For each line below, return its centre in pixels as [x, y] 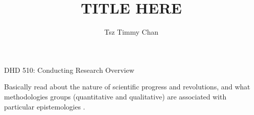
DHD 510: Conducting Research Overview [69, 70]
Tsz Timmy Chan [131, 32]
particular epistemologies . [45, 106]
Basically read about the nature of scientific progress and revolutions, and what [127, 87]
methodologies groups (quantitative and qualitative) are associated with [115, 96]
